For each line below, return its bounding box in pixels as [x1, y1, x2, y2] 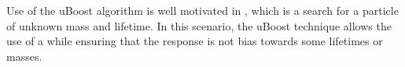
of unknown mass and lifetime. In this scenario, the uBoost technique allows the [6, 17, 392, 33]
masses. [6, 48, 42, 64]
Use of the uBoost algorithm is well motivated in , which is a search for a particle [6, 2, 399, 18]
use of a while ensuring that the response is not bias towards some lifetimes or [6, 33, 383, 49]
